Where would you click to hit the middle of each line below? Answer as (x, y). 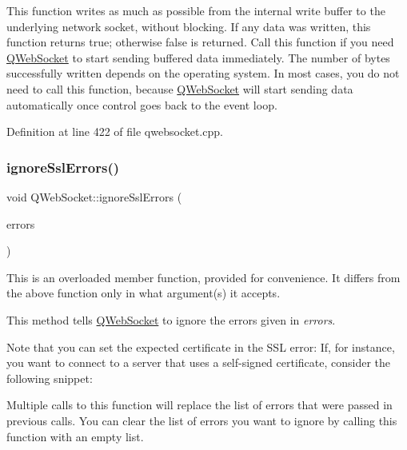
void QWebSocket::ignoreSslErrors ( (94, 196)
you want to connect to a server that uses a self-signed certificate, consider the (199, 362)
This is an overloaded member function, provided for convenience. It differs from (203, 277)
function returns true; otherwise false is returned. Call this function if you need (200, 42)
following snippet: (50, 378)
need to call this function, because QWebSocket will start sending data (180, 88)
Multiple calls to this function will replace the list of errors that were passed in (200, 405)
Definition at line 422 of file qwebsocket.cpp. (115, 131)
